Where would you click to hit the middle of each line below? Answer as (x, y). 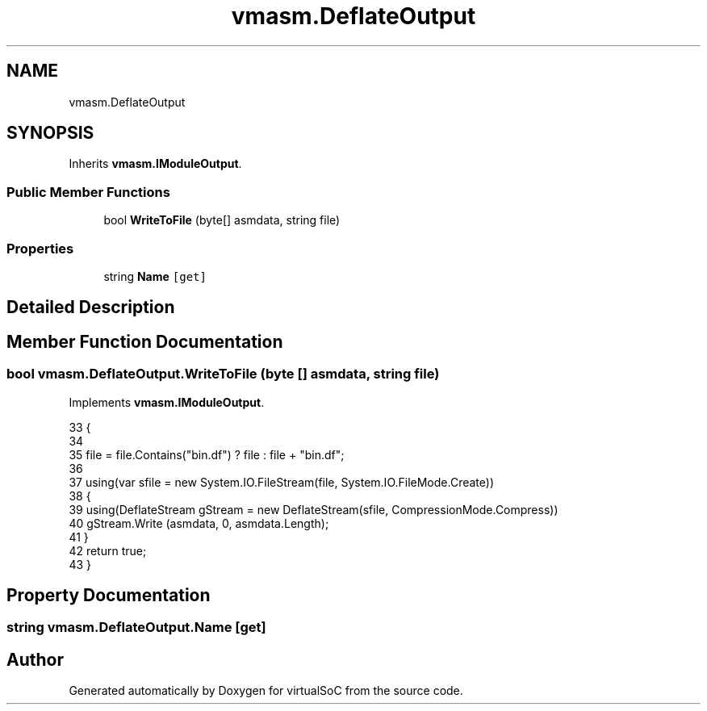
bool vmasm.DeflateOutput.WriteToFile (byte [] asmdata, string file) (223, 374)
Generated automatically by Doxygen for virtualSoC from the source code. (266, 691)
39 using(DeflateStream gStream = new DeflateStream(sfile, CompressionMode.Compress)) (314, 509)
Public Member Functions (88, 192)
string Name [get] (155, 276)
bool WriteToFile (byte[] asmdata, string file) (222, 220)
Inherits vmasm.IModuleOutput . (155, 164)
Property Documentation (109, 595)
